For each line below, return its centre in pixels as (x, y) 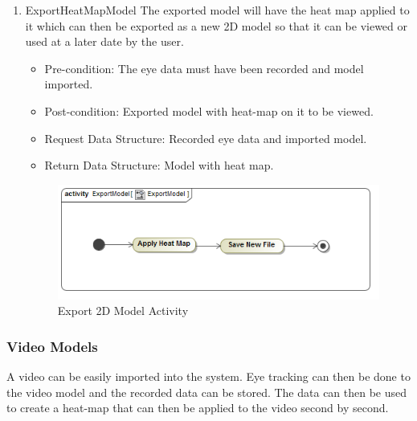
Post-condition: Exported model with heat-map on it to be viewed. (209, 110)
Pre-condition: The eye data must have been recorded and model (204, 68)
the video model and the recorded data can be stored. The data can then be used (207, 392)
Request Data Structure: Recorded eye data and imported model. (206, 138)
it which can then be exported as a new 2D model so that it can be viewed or (217, 25)
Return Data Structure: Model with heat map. (159, 165)
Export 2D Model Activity (123, 311)
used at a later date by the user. (104, 41)
